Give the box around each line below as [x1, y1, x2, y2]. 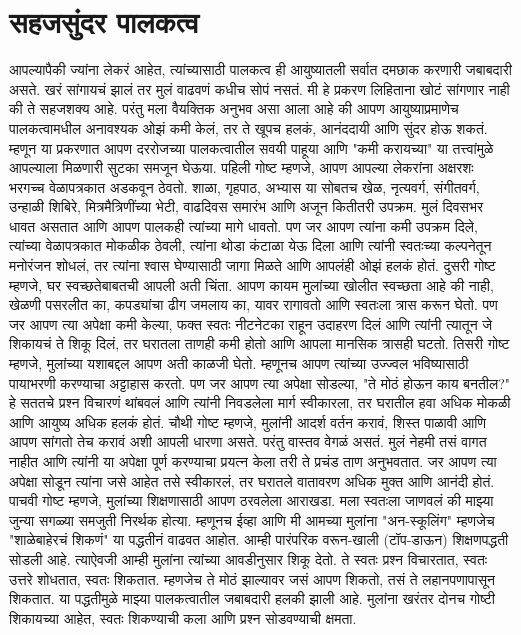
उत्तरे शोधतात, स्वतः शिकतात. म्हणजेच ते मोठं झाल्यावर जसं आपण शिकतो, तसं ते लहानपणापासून [9, 568, 495, 589]
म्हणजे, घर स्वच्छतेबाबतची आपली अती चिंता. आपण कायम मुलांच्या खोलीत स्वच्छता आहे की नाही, [9, 274, 494, 295]
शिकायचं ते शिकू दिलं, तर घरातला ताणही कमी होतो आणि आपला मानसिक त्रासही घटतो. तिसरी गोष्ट [9, 333, 510, 354]
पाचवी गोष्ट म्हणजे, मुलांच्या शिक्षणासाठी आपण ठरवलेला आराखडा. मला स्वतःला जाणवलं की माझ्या [9, 490, 494, 511]
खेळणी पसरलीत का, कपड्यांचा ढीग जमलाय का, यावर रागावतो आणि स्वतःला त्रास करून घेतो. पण [9, 294, 498, 315]
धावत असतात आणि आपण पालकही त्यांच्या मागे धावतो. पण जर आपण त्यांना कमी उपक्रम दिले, [9, 215, 478, 236]
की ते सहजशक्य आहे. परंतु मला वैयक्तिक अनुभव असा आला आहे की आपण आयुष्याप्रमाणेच [9, 98, 459, 119]
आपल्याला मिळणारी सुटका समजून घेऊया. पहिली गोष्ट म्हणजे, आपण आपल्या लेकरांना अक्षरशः [9, 157, 474, 178]
